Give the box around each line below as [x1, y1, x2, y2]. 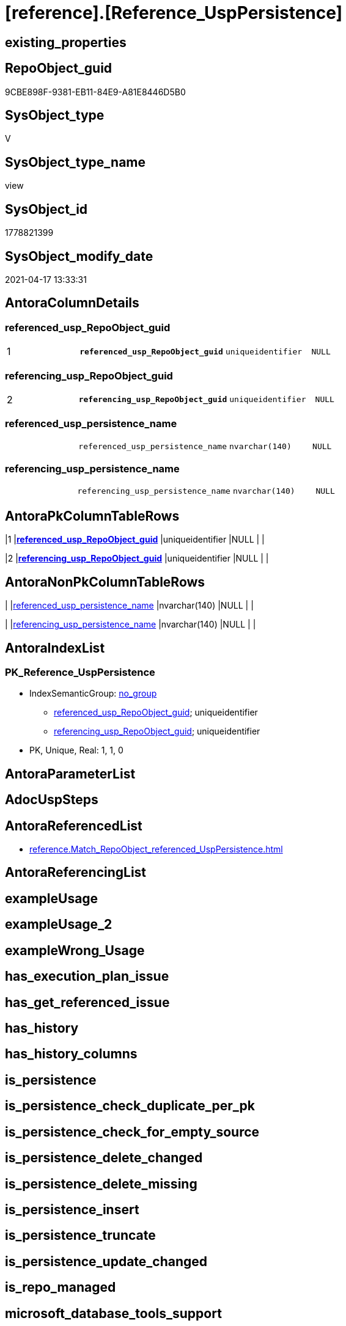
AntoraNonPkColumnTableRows [5, 574, 205, 590]
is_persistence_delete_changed [5, 1150, 203, 1166]
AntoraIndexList [5, 640, 105, 656]
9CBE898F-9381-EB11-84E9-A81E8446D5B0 [5, 86, 186, 97]
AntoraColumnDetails [5, 295, 139, 311]
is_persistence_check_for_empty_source [5, 1124, 260, 1140]
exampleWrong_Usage [5, 942, 145, 958]
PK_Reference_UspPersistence [5, 665, 155, 678]
